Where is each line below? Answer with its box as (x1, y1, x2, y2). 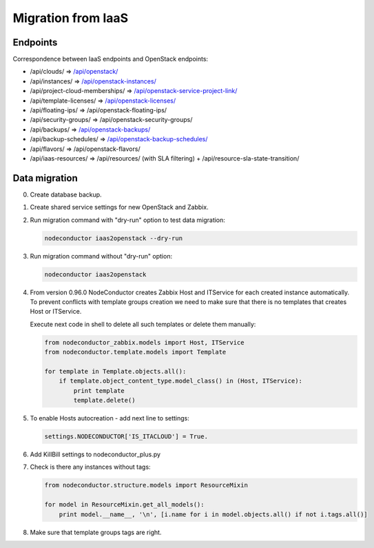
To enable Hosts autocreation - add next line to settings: (30, 414, 189, 423)
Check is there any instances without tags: (30, 463, 151, 471)
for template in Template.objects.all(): (44, 367, 187, 375)
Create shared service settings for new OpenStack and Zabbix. (30, 203, 209, 212)
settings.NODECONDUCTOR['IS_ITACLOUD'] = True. (44, 433, 208, 440)
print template (73, 387, 125, 394)
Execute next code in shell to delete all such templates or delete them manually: (30, 320, 256, 328)
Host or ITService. (30, 307, 82, 316)
